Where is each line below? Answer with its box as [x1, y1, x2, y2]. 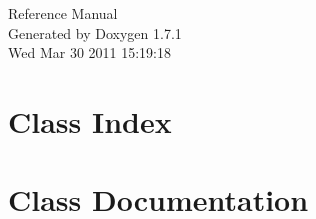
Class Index [8, 100, 172, 141]
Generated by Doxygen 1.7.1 [8, 22, 182, 43]
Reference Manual [8, 3, 118, 23]
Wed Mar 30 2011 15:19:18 [8, 42, 171, 63]
